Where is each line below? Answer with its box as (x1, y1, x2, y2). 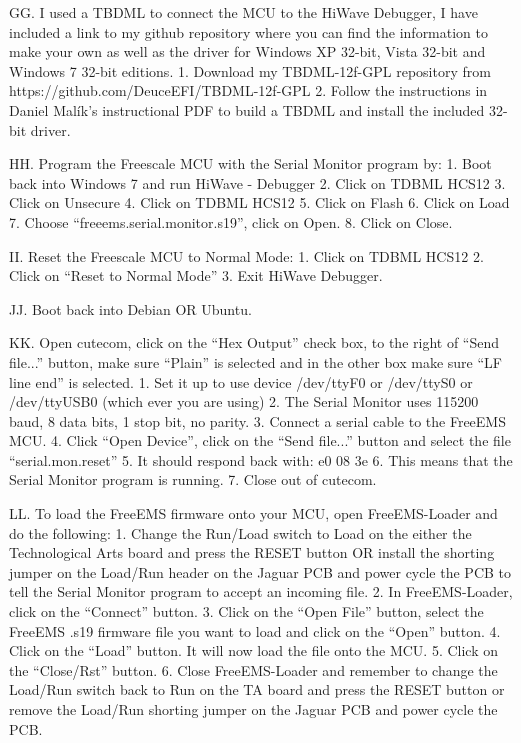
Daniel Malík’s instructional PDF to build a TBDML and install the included (9, 99, 485, 120)
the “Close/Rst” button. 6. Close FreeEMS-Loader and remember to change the (9, 659, 498, 680)
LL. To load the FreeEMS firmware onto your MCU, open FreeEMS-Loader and (9, 503, 498, 524)
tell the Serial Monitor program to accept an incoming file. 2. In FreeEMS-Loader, (9, 581, 513, 602)
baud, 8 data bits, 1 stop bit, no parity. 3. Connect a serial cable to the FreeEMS (9, 410, 506, 431)
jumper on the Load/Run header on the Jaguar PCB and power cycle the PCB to (9, 561, 512, 582)
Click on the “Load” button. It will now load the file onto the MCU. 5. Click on (9, 640, 499, 661)
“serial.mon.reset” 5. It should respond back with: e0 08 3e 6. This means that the (9, 449, 513, 470)
